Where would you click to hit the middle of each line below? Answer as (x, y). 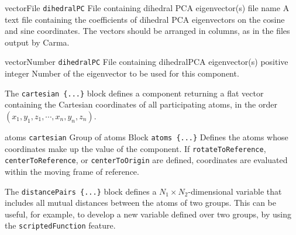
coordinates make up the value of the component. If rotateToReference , (135, 148)
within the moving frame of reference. (72, 171)
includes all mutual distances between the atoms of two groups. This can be (141, 203)
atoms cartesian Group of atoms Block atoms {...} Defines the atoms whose (147, 136)
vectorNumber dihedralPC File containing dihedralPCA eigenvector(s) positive (147, 62)
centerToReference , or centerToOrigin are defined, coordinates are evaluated (146, 160)
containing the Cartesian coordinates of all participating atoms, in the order (141, 104)
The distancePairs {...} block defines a (81, 191)
